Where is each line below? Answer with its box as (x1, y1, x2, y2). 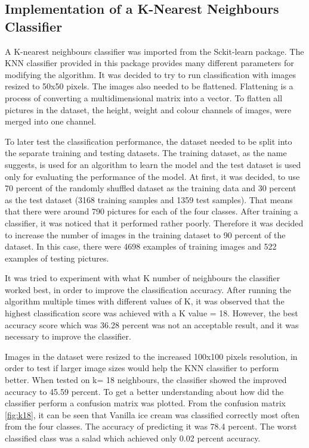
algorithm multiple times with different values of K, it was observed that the (5, 295, 285, 307)
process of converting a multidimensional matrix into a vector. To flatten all (5, 91, 283, 104)
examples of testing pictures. (5, 251, 109, 264)
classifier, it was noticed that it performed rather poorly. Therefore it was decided (5, 216, 304, 229)
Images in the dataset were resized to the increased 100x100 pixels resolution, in (5, 350, 298, 362)
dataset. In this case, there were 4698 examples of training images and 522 (5, 240, 277, 253)
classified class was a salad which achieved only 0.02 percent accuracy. (5, 432, 261, 444)
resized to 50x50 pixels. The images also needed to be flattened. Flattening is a (5, 80, 293, 92)
